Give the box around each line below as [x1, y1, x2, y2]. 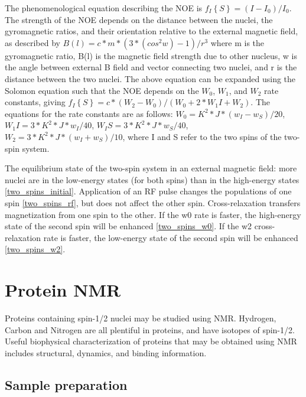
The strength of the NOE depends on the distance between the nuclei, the [5, 13, 273, 25]
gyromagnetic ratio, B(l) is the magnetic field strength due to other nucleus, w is [5, 49, 297, 61]
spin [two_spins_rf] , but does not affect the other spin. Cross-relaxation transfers [5, 196, 301, 209]
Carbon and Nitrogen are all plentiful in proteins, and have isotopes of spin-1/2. [5, 323, 295, 336]
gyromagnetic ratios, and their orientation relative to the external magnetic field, [5, 25, 298, 37]
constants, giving [5, 96, 66, 108]
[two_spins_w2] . [5, 243, 66, 255]
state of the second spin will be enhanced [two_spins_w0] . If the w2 [5, 220, 252, 232]
